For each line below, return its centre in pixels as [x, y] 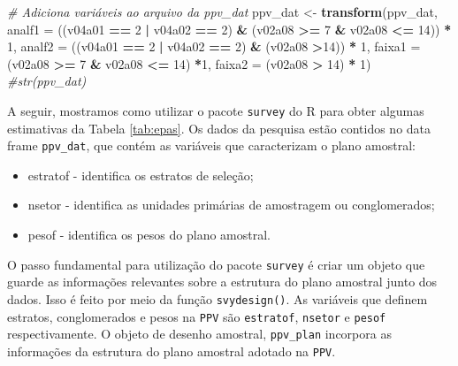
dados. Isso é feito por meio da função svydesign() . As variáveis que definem [218, 298]
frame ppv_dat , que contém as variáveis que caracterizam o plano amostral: [211, 145]
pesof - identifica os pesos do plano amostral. [149, 235]
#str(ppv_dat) [47, 81]
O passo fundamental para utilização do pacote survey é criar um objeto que [216, 264]
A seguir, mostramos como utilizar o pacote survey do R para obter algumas [216, 110]
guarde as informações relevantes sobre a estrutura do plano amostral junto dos [222, 282]
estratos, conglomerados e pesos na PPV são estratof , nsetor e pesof [197, 316]
